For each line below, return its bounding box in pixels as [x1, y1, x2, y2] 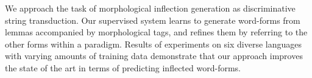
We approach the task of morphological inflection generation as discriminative [5, 2, 296, 14]
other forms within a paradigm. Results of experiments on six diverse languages [5, 37, 302, 50]
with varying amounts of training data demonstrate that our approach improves [5, 49, 303, 62]
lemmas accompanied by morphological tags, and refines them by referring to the [5, 26, 308, 38]
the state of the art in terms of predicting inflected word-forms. [5, 61, 241, 74]
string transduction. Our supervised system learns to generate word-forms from [5, 13, 300, 26]
